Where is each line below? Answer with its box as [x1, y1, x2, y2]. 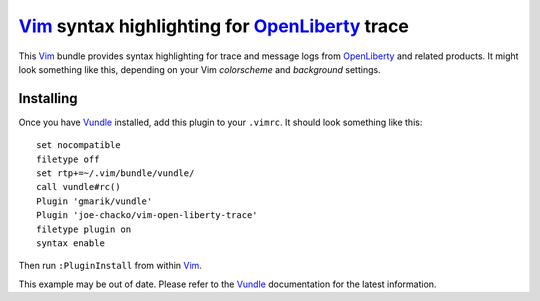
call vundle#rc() [36, 181, 121, 193]
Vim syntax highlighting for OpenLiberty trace [18, 15, 410, 37]
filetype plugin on [36, 223, 132, 235]
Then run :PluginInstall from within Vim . [18, 260, 202, 272]
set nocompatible [36, 140, 121, 151]
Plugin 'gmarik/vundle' [36, 195, 153, 207]
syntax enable [36, 237, 105, 249]
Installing [18, 90, 79, 107]
